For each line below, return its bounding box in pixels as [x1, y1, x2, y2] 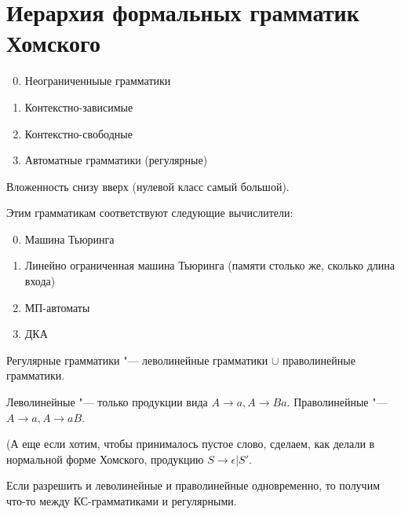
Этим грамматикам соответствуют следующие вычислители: [6, 204, 293, 221]
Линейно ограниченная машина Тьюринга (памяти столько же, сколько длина [24, 257, 395, 274]
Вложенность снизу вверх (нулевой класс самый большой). [6, 178, 290, 194]
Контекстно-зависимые [24, 98, 133, 115]
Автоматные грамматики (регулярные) [24, 152, 208, 168]
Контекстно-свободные [24, 125, 133, 141]
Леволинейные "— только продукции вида [6, 394, 208, 410]
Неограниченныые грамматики [24, 72, 171, 89]
